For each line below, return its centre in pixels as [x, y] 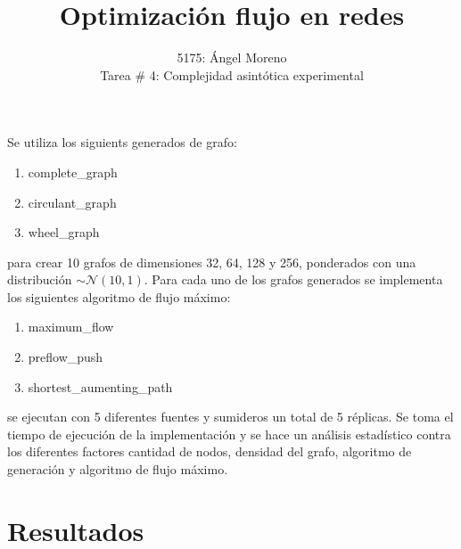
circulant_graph [72, 202]
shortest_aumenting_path [100, 386]
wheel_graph [64, 232]
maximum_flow [71, 327]
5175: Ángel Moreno [232, 57]
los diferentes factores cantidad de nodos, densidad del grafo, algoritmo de [210, 451]
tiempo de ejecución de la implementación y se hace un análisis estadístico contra [229, 434]
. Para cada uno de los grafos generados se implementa [293, 279]
